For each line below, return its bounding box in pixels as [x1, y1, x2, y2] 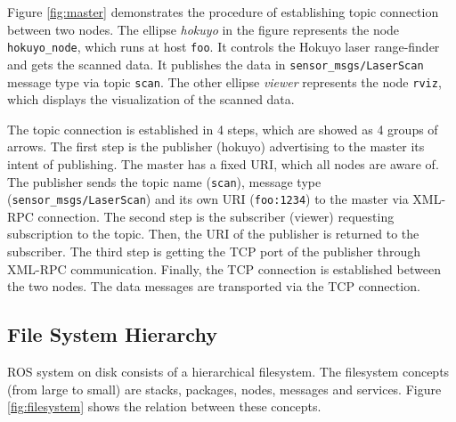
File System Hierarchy [7, 321, 217, 348]
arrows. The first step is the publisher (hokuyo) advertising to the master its [7, 137, 425, 156]
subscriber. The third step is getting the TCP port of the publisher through [7, 242, 421, 261]
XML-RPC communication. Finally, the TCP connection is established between [7, 259, 441, 278]
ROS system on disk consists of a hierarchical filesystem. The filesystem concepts [7, 362, 450, 381]
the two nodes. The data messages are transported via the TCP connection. [7, 277, 420, 296]
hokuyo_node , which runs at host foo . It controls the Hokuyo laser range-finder [7, 37, 440, 56]
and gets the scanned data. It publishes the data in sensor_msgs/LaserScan [7, 54, 424, 73]
